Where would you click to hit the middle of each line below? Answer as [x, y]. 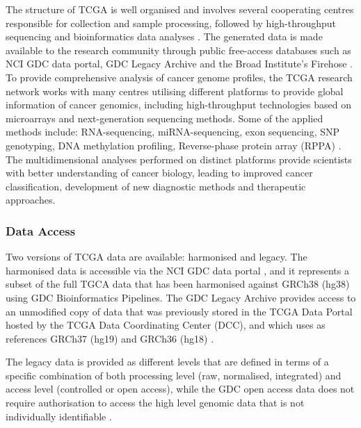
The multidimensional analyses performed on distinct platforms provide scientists [179, 159]
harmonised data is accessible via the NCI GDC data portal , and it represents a [177, 270]
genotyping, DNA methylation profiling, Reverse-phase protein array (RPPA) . [174, 145]
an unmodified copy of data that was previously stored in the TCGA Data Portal [179, 311]
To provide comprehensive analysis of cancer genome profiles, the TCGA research [179, 77]
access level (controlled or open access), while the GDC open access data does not [180, 389]
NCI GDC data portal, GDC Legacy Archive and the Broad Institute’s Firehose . [179, 64]
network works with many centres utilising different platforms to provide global [175, 91]
